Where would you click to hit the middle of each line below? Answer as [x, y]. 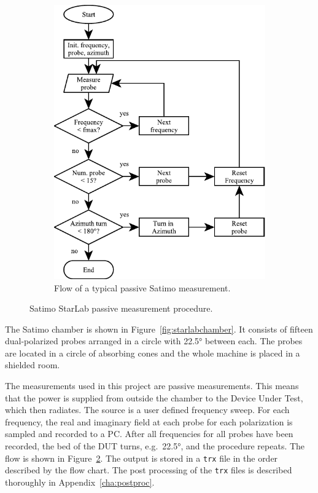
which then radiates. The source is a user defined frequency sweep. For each [147, 410]
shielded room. [33, 365]
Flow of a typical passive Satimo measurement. [142, 287]
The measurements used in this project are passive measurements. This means [152, 386]
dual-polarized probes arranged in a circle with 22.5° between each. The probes [154, 341]
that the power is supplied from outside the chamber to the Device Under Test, [154, 397]
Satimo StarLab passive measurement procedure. [121, 308]
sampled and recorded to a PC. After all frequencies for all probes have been [149, 434]
